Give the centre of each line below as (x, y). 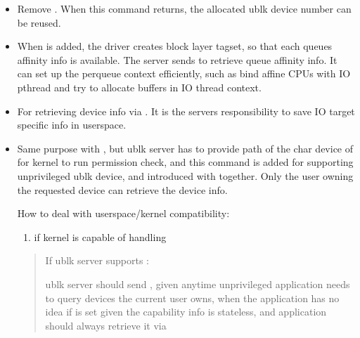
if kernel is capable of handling (100, 236)
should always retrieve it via (106, 325)
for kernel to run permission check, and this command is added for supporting (185, 162)
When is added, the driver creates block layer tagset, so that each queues (175, 46)
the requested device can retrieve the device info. (122, 189)
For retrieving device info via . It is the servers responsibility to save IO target (186, 111)
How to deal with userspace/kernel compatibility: (123, 213)
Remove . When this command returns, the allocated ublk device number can (184, 8)
